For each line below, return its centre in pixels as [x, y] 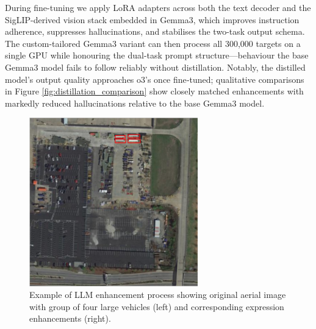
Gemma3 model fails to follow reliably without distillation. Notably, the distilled [155, 67]
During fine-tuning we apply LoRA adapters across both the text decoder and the [158, 7]
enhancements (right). [70, 318]
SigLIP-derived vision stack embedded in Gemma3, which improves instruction [152, 19]
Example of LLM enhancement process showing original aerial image [158, 295]
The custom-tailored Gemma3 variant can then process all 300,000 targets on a [153, 43]
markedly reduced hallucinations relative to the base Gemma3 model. [135, 103]
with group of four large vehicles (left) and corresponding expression [157, 306]
